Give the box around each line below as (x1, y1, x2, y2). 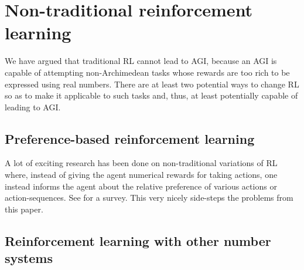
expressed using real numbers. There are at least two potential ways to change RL (5, 77, 299, 90)
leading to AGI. (5, 100, 61, 113)
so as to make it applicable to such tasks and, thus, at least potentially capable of (5, 89, 298, 102)
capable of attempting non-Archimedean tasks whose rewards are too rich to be (5, 66, 290, 78)
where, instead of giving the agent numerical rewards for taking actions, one (5, 168, 278, 181)
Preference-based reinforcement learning (5, 129, 255, 147)
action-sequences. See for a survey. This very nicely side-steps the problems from (5, 191, 293, 204)
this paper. (5, 203, 43, 215)
